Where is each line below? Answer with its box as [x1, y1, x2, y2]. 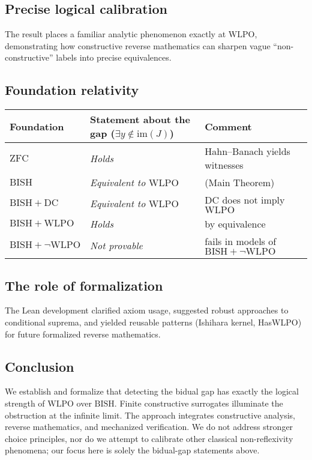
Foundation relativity [5, 80, 139, 99]
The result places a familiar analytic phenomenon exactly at [5, 28, 226, 40]
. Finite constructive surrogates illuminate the [114, 396, 283, 409]
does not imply [222, 193, 285, 207]
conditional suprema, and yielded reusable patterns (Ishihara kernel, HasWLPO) [5, 315, 302, 328]
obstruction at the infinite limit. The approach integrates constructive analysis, [5, 408, 295, 421]
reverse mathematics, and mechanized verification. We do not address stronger [5, 420, 293, 433]
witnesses [205, 158, 244, 172]
